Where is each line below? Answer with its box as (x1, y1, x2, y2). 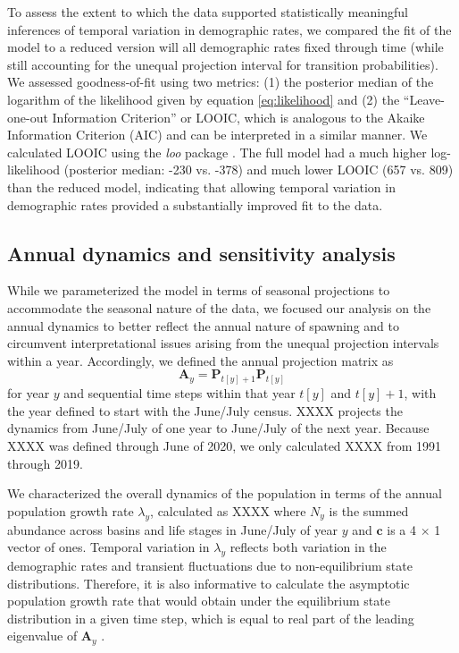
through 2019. (7, 454, 83, 472)
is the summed (329, 501, 409, 520)
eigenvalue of (7, 626, 78, 645)
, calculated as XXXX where (150, 501, 306, 520)
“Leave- (403, 89, 445, 108)
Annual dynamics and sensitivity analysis (7, 239, 396, 267)
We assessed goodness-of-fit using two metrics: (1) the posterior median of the (7, 72, 434, 91)
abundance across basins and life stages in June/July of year (7, 520, 338, 539)
